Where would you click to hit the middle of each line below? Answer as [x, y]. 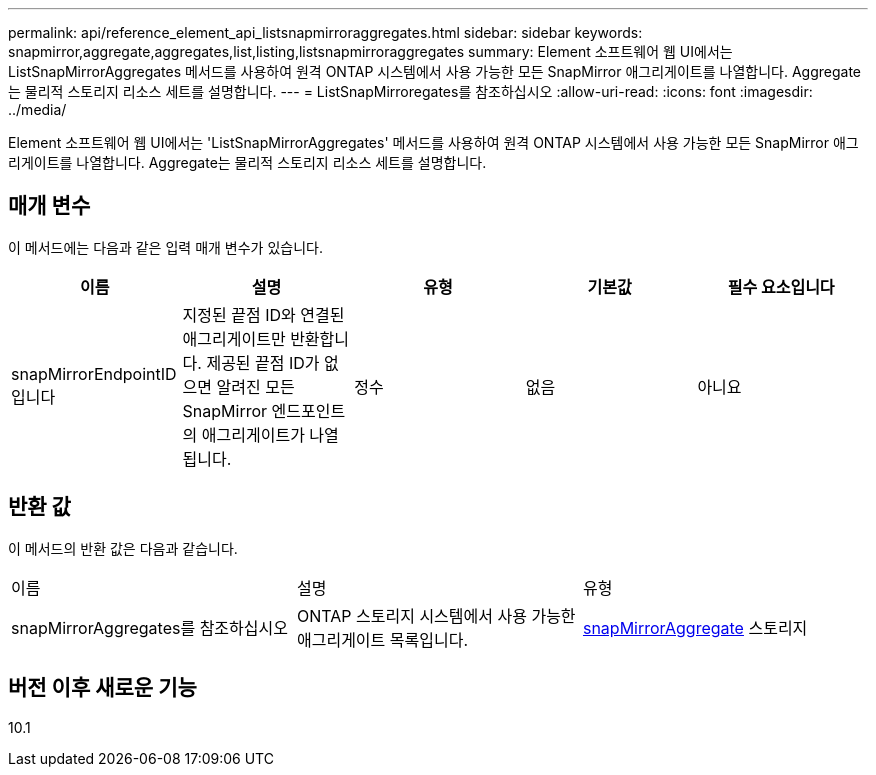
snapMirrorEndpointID [94, 373]
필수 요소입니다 [781, 286]
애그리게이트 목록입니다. [382, 639]
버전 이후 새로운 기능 [102, 688]
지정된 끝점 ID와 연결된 [263, 314]
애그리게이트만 [234, 338]
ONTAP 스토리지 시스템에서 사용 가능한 [436, 615]
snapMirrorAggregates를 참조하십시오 [149, 627]
